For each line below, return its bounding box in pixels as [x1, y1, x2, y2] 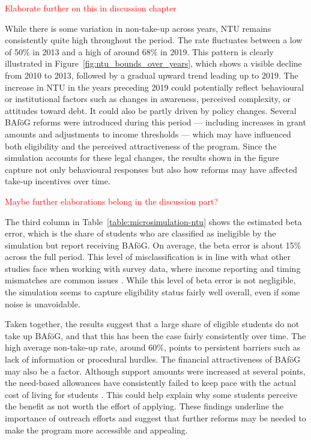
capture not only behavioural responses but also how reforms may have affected [5, 163, 298, 175]
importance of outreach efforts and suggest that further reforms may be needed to [5, 412, 306, 424]
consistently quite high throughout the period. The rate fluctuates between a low [5, 34, 303, 46]
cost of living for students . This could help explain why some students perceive [5, 388, 298, 400]
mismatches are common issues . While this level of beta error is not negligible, [5, 274, 296, 286]
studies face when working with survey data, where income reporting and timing [5, 262, 301, 274]
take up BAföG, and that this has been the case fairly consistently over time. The [5, 329, 306, 342]
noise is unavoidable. [5, 297, 80, 310]
